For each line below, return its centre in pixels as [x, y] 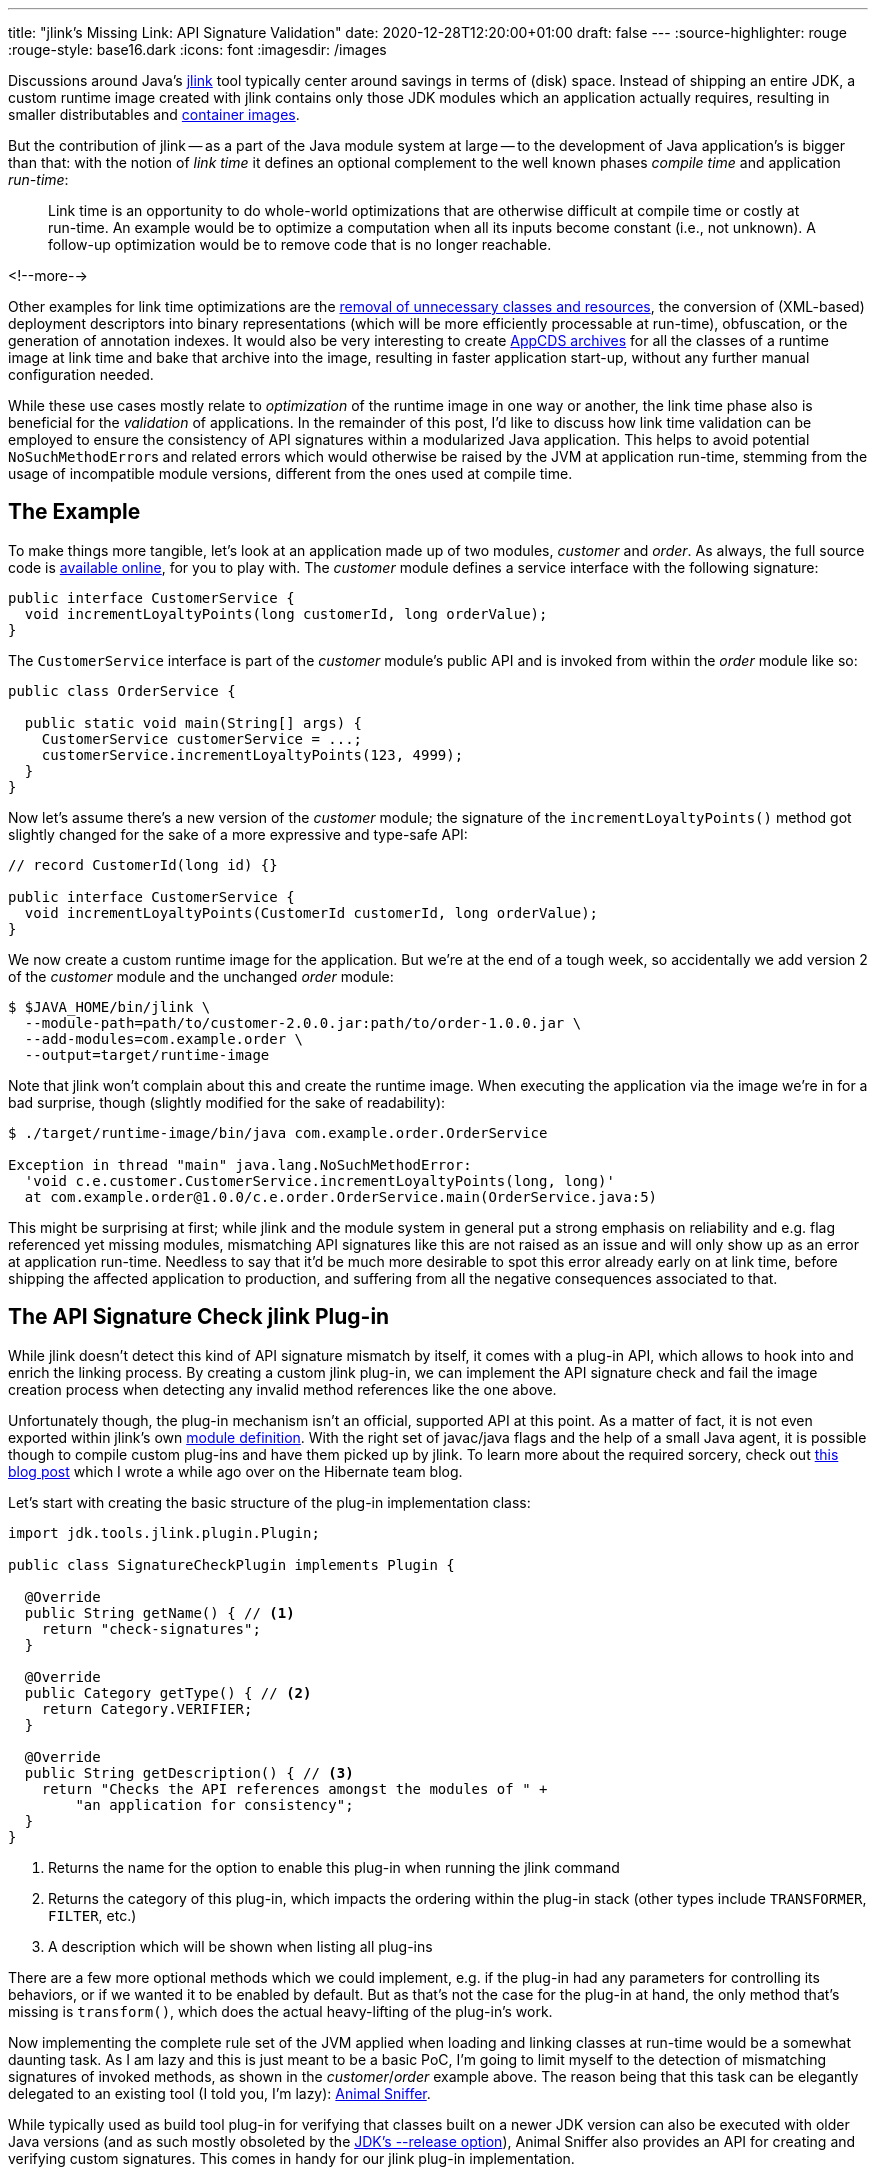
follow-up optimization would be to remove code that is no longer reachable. [300, 244]
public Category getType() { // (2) [168, 1692]
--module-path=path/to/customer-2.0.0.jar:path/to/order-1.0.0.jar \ [303, 1022]
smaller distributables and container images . [154, 114]
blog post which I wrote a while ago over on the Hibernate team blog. [235, 1471]
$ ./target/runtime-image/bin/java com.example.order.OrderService [278, 1132]
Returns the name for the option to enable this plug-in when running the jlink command [334, 1867]
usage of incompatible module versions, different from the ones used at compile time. [290, 473]
